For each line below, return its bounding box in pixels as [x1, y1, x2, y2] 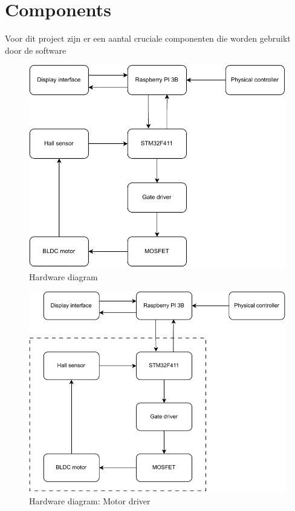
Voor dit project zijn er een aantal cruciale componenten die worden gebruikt [5, 32, 291, 45]
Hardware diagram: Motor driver [29, 495, 151, 507]
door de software [5, 43, 66, 56]
